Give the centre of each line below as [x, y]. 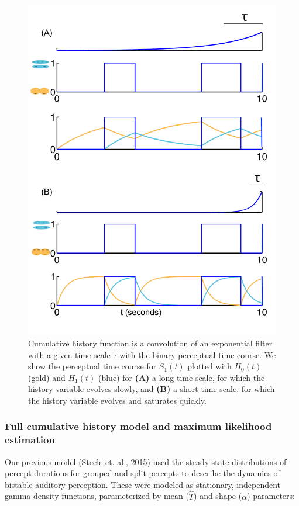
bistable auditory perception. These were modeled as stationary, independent [143, 484]
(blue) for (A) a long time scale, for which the [181, 377]
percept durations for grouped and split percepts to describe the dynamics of [142, 473]
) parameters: [271, 496]
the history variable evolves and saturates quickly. [117, 400]
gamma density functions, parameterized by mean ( [97, 496]
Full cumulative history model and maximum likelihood [138, 426]
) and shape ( [218, 496]
